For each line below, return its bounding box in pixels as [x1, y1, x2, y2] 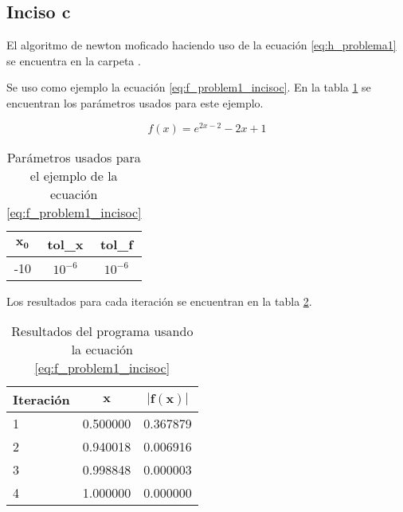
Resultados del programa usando [11, 322, 194, 341]
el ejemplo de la [29, 166, 118, 185]
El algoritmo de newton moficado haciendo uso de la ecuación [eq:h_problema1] [6, 37, 397, 53]
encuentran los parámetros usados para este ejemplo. [6, 94, 264, 111]
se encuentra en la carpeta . [6, 52, 141, 68]
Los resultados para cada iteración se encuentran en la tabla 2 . [6, 292, 312, 309]
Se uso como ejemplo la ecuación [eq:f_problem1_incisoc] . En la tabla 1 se [6, 79, 371, 96]
